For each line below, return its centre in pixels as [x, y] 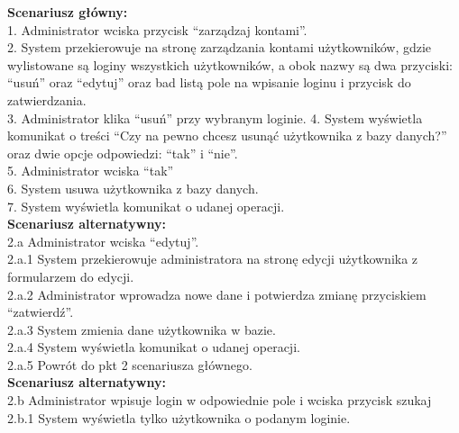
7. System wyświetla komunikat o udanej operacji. [146, 206]
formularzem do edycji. [71, 276]
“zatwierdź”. [41, 312]
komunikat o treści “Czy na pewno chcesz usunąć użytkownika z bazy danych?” [227, 135]
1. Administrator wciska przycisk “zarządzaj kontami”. [157, 29]
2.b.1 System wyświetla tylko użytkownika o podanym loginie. [179, 417]
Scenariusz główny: [68, 12]
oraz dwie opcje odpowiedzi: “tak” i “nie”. [123, 153]
